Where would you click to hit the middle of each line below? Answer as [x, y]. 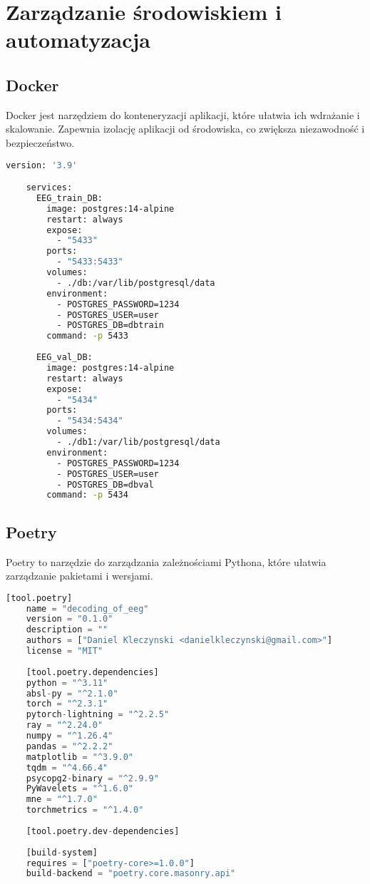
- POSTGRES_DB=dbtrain [110, 325]
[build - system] [62, 852]
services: [49, 188]
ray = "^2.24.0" [65, 725]
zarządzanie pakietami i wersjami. [79, 576]
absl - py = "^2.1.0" [72, 693]
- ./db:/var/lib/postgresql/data [136, 283]
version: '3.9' [42, 165]
